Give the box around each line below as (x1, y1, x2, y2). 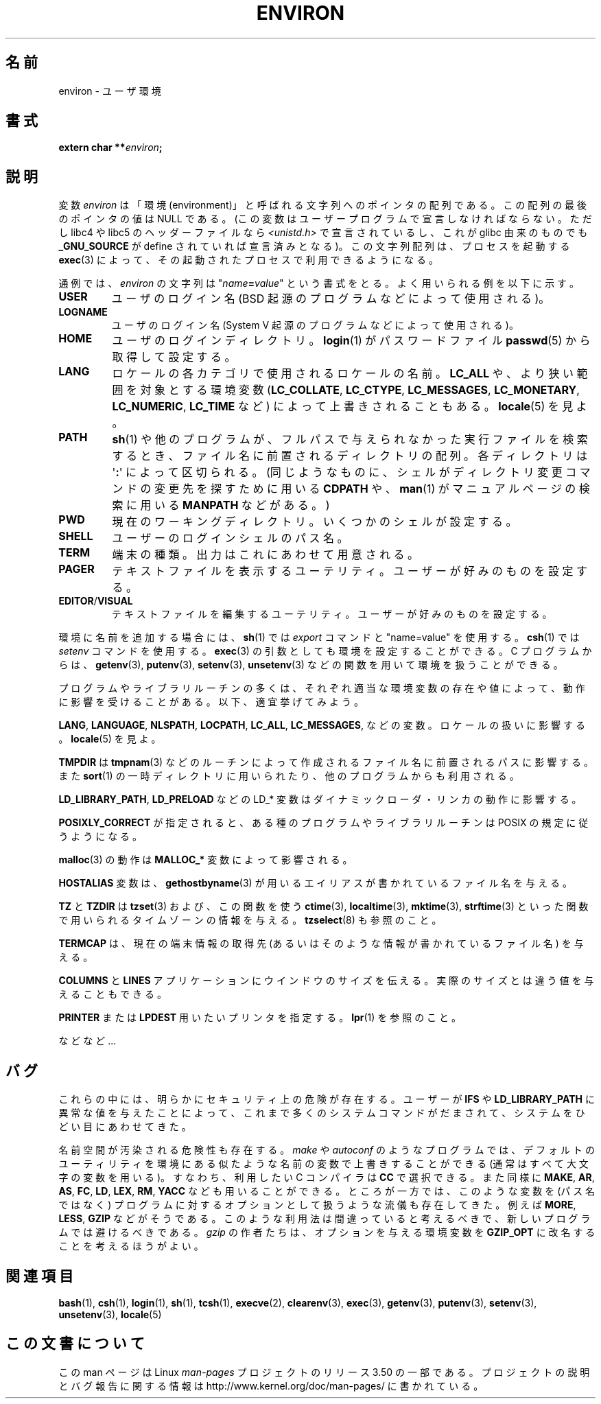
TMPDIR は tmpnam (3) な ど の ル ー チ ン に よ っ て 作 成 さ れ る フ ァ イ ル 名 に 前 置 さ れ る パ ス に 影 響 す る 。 (58, 756, 593, 769)
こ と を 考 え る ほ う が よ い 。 (58, 1240, 204, 1252)
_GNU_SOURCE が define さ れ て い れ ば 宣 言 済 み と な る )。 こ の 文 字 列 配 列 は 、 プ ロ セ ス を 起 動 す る (58, 240, 570, 253)
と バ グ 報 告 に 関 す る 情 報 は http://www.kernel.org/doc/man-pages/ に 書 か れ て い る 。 (58, 1379, 484, 1392)
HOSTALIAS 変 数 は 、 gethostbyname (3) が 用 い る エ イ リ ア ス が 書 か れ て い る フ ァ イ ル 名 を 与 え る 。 (58, 877, 573, 889)
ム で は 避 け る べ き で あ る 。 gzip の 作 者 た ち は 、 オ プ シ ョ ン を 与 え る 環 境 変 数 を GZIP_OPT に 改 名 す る (58, 1226, 596, 1239)
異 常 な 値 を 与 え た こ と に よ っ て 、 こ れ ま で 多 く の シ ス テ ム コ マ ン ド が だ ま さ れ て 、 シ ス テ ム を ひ (58, 1107, 585, 1119)
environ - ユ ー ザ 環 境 (58, 84, 161, 97)
